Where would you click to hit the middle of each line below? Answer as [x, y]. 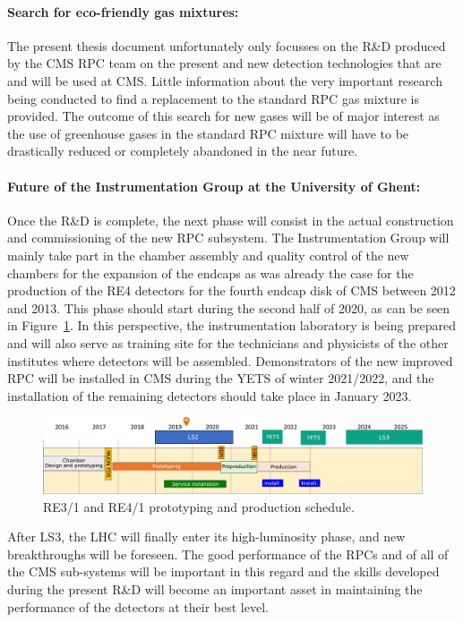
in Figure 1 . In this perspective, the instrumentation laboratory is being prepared [231, 325]
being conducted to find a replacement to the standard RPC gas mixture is [214, 98]
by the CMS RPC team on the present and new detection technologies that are [224, 63]
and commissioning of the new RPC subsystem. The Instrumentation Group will [228, 238]
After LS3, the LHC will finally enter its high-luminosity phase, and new [206, 537]
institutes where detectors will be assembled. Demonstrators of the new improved [230, 360]
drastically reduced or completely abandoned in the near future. [183, 151]
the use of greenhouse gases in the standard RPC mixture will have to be [208, 133]
